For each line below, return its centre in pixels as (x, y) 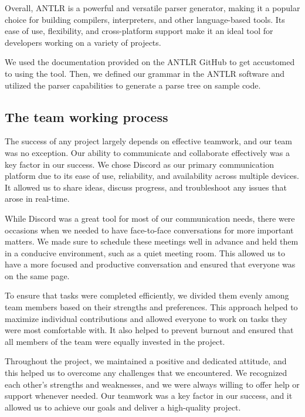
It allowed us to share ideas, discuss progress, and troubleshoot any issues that (146, 187)
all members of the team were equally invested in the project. (115, 341)
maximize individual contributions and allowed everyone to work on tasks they (146, 318)
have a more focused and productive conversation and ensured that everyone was (150, 264)
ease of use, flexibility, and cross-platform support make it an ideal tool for (139, 31)
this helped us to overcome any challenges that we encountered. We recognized (146, 373)
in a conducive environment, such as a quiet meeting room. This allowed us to (145, 252)
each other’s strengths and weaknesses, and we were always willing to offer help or (152, 384)
